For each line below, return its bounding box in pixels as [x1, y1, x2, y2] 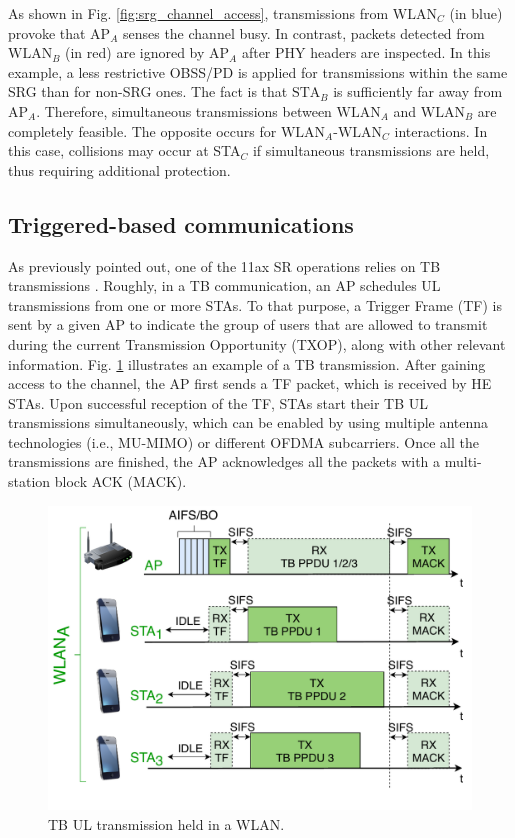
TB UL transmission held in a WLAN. [48, 814, 285, 835]
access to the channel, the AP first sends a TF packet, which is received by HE [8, 373, 492, 394]
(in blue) [449, 3, 503, 23]
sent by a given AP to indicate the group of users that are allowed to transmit [8, 314, 488, 335]
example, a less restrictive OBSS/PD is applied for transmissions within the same [8, 61, 508, 82]
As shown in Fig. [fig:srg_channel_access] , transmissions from [8, 3, 389, 23]
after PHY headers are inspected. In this [241, 42, 491, 63]
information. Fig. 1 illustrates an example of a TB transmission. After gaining [8, 353, 486, 374]
